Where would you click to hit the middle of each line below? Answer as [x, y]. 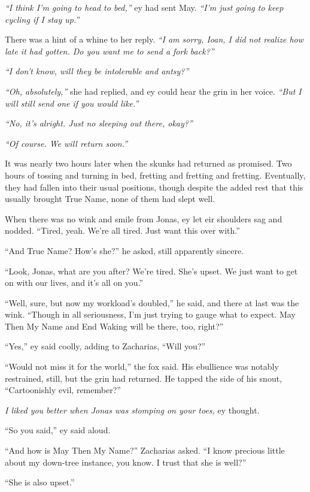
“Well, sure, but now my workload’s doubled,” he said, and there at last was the [152, 302]
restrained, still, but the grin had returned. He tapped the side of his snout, [144, 378]
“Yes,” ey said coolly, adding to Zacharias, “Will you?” [105, 346]
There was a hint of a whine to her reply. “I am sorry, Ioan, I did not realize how [154, 39]
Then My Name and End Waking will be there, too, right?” [114, 326]
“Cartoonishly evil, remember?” [63, 390]
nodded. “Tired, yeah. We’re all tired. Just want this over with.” [122, 230]
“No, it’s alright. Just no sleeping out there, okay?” [99, 123]
